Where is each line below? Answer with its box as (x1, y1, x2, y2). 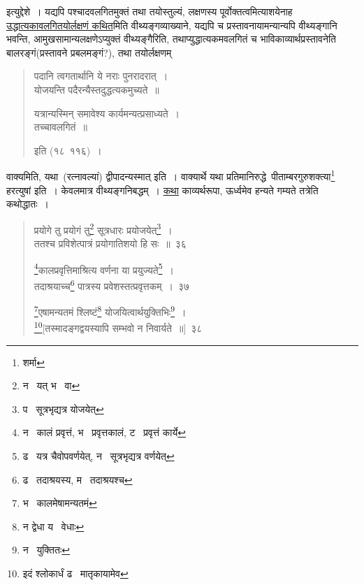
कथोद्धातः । (6, 196, 49, 211)
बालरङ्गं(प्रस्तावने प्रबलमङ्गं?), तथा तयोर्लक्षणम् (6, 45, 172, 59)
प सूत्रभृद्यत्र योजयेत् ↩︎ (22, 401, 104, 416)
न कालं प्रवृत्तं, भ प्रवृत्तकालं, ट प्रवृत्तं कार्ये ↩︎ (22, 425, 187, 440)
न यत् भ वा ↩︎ (22, 378, 80, 393)
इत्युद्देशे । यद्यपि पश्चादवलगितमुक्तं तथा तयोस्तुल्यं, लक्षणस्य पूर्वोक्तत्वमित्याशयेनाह (6, 4, 293, 18)
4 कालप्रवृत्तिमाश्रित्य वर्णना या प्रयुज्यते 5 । (34, 260, 174, 277)
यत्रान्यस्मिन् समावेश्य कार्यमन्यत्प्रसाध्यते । (34, 106, 180, 120)
